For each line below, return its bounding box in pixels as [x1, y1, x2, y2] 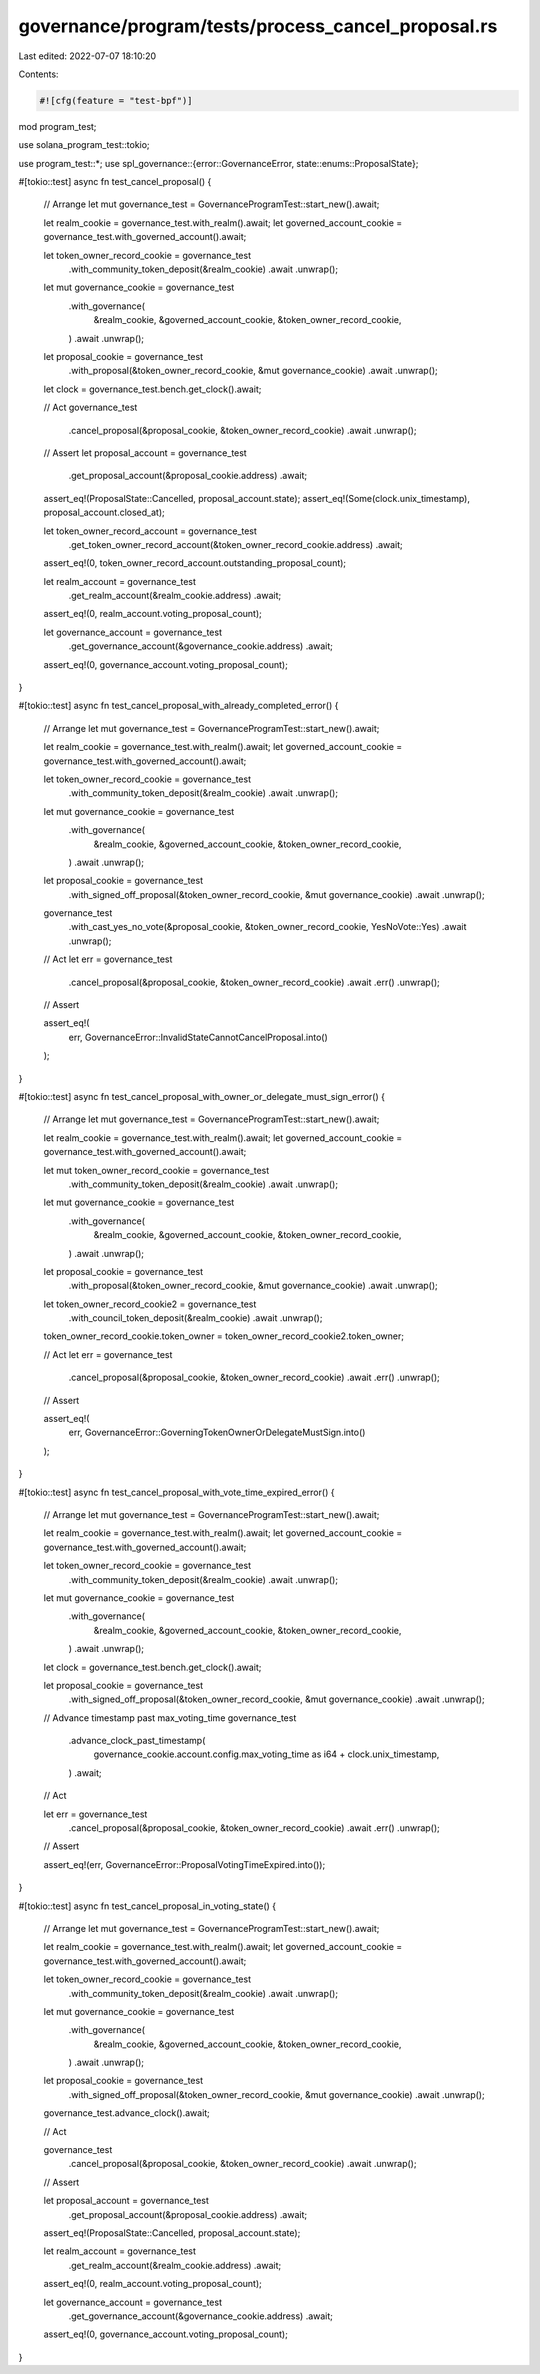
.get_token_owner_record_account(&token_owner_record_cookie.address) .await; [68, 538, 404, 550]
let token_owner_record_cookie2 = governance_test [43, 1298, 257, 1310]
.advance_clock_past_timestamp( [68, 1735, 206, 1747]
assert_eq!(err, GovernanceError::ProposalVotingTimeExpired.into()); [43, 1858, 326, 1870]
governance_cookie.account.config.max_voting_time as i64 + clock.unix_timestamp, [93, 1748, 440, 1760]
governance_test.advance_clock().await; [43, 2107, 210, 2119]
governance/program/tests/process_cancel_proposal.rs [18, 15, 498, 37]
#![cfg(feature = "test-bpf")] [39, 95, 194, 106]
